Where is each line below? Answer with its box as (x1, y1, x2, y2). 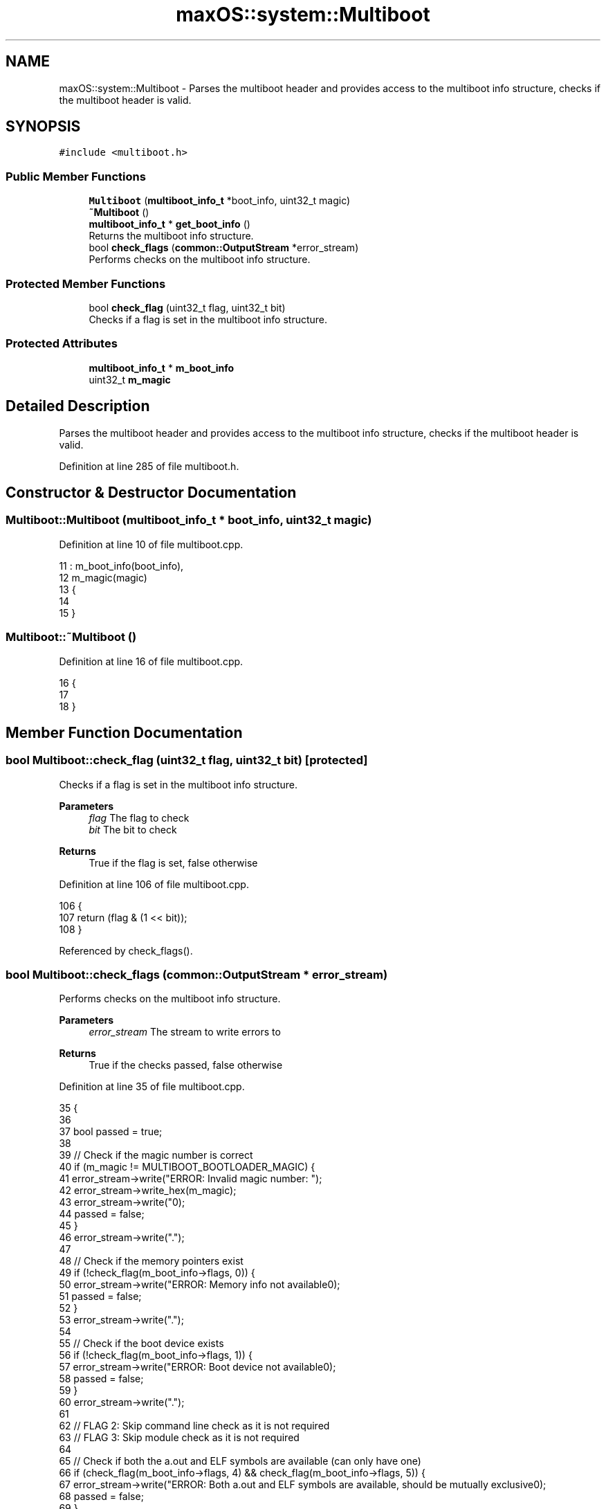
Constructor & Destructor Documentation (6, 483, 297, 501)
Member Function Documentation (6, 723, 243, 741)
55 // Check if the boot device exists (59, 1337, 224, 1350)
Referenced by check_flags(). (59, 944, 193, 957)
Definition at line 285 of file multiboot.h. (59, 460, 239, 472)
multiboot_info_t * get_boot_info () (89, 218, 250, 231)
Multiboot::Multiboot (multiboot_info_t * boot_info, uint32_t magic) (6, 513, 372, 527)
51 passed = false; (59, 1290, 142, 1303)
